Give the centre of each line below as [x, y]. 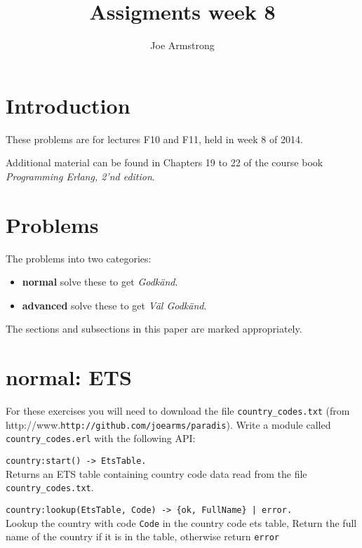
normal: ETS [69, 377]
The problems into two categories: [79, 258]
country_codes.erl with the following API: [101, 438]
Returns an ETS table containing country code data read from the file [156, 473]
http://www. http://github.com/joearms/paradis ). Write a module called [168, 424]
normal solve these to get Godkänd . [100, 282]
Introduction [68, 105]
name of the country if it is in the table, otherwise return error [142, 536]
